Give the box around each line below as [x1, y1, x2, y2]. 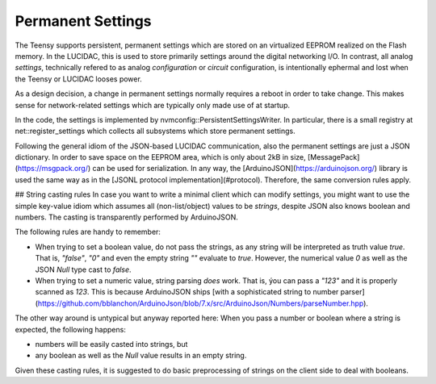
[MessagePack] [307, 152, 360, 162]
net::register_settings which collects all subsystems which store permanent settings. [15, 126, 296, 136]
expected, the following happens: [15, 324, 127, 334]
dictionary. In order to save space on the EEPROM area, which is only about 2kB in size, [15, 152, 306, 162]
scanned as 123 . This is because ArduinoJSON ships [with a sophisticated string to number [35, 287, 339, 297]
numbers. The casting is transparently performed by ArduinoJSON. [15, 212, 238, 222]
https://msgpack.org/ [17, 164, 89, 173]
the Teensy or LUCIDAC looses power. [15, 73, 143, 84]
